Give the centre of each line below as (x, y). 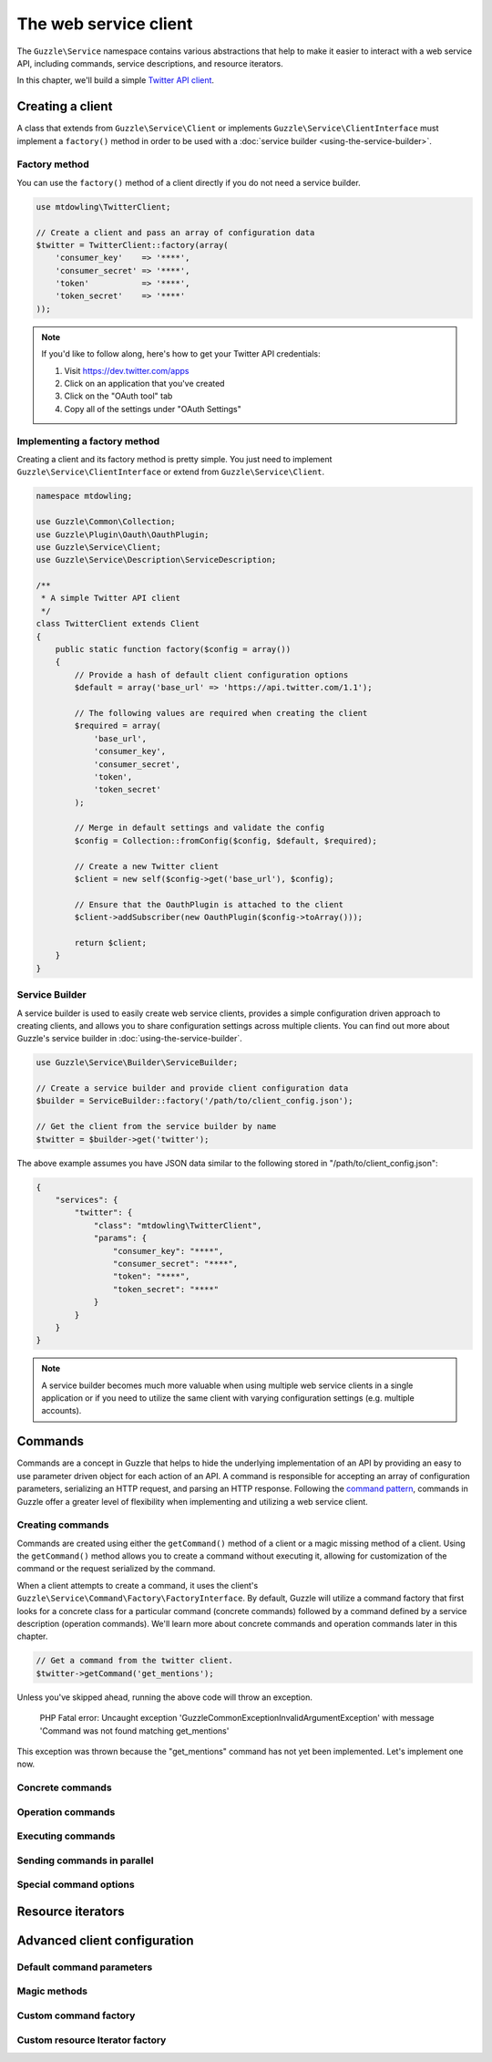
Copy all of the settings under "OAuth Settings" (153, 409)
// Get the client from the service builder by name (156, 1127)
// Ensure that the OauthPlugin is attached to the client (209, 904)
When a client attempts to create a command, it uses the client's (138, 1585)
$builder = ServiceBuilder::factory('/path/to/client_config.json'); (195, 1101)
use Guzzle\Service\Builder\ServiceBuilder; (137, 1063)
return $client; (111, 943)
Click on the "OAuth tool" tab (118, 396)
